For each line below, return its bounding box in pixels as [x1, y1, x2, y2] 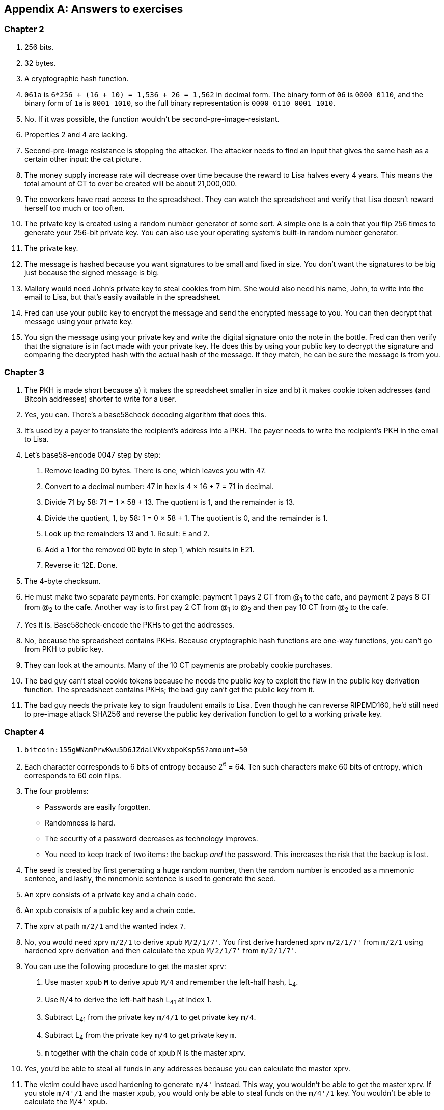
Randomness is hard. [45, 818, 115, 827]
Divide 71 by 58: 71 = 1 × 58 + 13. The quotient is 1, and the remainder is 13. [45, 497, 295, 506]
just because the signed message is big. [24, 268, 159, 277]
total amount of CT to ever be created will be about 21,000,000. [24, 179, 237, 188]
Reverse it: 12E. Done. [45, 560, 118, 570]
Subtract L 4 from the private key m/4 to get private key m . [45, 1030, 237, 1041]
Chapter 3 [4, 367, 44, 378]
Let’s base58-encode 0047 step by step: [24, 450, 161, 459]
